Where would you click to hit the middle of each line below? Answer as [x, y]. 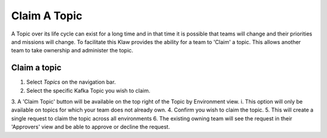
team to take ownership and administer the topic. [72, 51]
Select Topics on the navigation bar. [71, 82]
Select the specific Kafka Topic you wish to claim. [88, 90]
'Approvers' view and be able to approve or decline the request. [91, 127]
